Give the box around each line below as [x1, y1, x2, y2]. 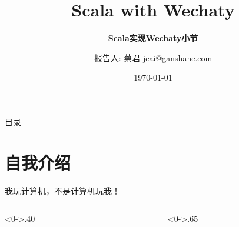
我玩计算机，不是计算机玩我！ [5, 184, 120, 196]
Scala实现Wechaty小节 [108, 32, 198, 44]
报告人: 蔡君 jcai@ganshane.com [94, 51, 213, 64]
